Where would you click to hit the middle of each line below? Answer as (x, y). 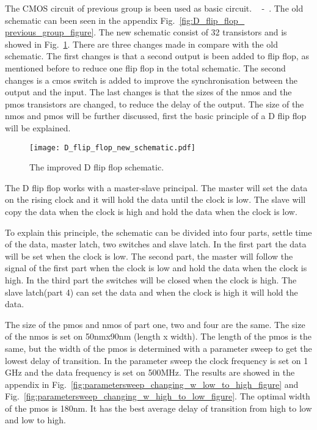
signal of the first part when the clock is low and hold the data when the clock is (156, 268)
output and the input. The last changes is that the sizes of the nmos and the (148, 92)
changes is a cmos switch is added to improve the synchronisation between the (151, 80)
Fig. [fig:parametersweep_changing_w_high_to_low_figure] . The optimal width (158, 396)
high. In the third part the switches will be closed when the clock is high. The (151, 279)
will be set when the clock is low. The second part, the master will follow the (149, 256)
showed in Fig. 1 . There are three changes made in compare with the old (141, 44)
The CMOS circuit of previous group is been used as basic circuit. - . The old (154, 8)
